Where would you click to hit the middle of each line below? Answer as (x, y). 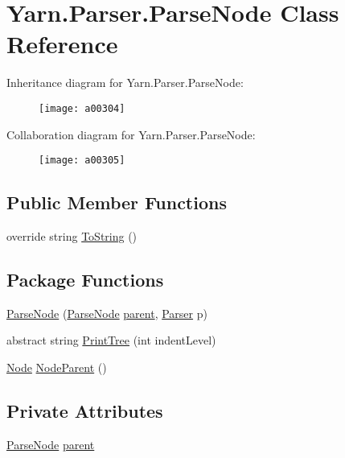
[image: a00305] (82, 161)
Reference (62, 44)
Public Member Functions (117, 202)
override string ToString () (72, 236)
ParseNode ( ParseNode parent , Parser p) (107, 313)
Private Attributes (85, 410)
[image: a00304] (82, 108)
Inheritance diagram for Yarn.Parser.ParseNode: (125, 83)
